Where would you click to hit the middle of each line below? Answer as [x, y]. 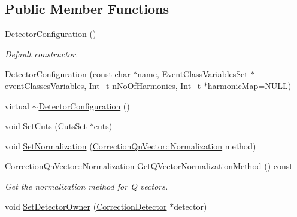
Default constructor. [42, 54]
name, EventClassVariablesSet [193, 74]
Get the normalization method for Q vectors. [87, 186]
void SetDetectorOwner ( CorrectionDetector [86, 206]
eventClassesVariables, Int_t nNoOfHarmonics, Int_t [103, 85]
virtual [17, 106]
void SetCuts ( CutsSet [46, 126]
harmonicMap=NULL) [249, 85]
